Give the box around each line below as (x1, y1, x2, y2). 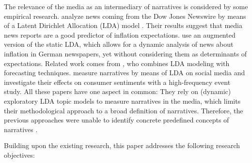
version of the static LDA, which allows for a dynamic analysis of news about (4, 39, 234, 49)
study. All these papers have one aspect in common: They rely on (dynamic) (4, 86, 231, 96)
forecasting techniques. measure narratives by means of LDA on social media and (4, 68, 245, 78)
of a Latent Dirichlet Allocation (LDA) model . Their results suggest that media (4, 20, 242, 30)
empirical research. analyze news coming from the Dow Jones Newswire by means (4, 11, 246, 21)
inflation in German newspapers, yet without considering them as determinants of (4, 48, 247, 58)
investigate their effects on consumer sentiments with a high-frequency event (4, 77, 231, 87)
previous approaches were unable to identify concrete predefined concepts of (4, 115, 229, 125)
